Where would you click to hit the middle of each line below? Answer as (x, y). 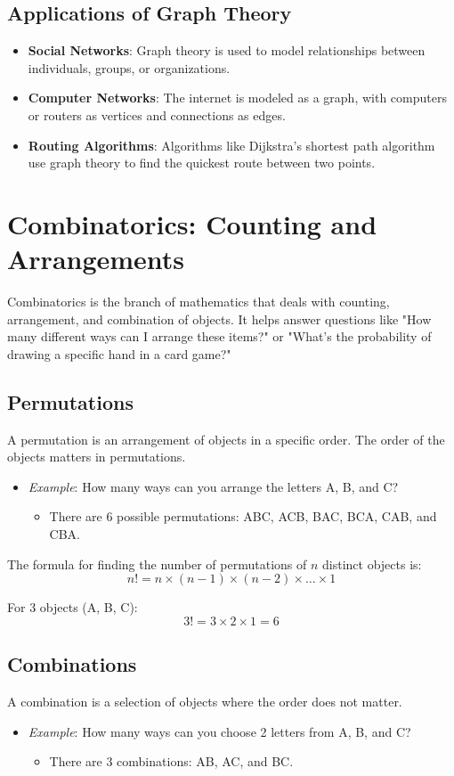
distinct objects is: (372, 564)
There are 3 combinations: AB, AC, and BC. (171, 761)
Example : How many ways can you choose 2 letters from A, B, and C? (219, 731)
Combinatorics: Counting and (192, 223)
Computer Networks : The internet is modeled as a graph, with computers (237, 98)
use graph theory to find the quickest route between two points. (202, 163)
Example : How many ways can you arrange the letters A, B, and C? (213, 486)
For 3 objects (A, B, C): (73, 607)
